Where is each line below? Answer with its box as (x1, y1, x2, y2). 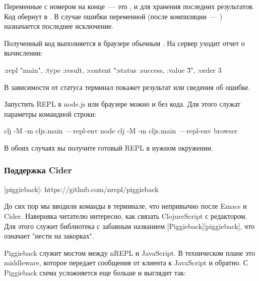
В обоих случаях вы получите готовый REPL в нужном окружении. (4, 142, 213, 153)
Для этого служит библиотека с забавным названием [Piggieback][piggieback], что (4, 220, 255, 231)
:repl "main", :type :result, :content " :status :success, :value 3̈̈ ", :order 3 (4, 64, 222, 75)
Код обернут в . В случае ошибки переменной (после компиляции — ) (4, 11, 223, 21)
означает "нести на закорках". (4, 230, 94, 241)
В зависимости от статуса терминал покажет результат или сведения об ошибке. (4, 81, 250, 92)
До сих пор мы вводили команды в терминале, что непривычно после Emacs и (4, 201, 247, 211)
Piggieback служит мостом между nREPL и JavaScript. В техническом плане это (4, 247, 255, 258)
